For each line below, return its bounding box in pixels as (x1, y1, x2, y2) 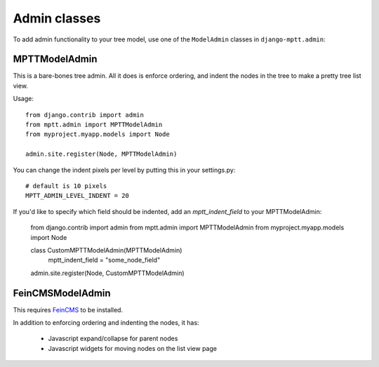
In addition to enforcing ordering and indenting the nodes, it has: (13, 319, 199, 326)
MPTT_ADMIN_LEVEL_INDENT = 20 (25, 192, 130, 200)
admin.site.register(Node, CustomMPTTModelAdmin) (30, 269, 185, 277)
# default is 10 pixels (25, 182, 107, 189)
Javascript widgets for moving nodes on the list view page (48, 344, 218, 352)
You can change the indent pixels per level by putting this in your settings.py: (13, 166, 236, 174)
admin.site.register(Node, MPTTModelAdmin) (25, 150, 178, 158)
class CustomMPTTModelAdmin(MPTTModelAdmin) (30, 246, 182, 254)
